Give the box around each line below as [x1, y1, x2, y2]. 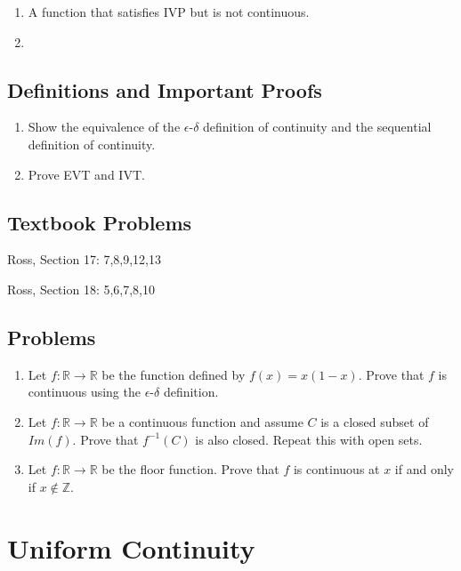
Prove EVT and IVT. [28, 165, 145, 183]
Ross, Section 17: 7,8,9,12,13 [7, 250, 162, 269]
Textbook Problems [7, 208, 192, 236]
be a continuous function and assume [101, 412, 303, 430]
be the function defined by [101, 365, 246, 383]
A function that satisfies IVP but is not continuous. [28, 3, 310, 20]
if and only [394, 460, 455, 479]
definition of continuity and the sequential [203, 117, 432, 136]
